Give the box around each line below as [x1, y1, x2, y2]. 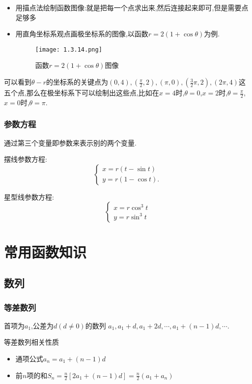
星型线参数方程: [4, 191, 54, 202]
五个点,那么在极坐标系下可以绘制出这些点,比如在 [4, 88, 159, 98]
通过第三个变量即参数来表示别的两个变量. [4, 137, 137, 148]
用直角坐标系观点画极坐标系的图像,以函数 [15, 29, 148, 39]
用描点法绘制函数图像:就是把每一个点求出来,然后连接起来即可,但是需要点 [15, 2, 249, 12]
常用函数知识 [4, 241, 87, 262]
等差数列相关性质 [4, 337, 59, 347]
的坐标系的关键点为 [46, 77, 109, 87]
